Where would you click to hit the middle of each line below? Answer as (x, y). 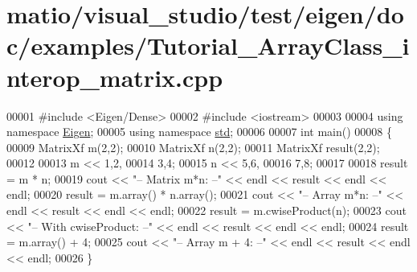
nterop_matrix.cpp (115, 77)
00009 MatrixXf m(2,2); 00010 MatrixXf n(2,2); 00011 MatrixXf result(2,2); (193, 147)
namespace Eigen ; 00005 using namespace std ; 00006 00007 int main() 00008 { (200, 132)
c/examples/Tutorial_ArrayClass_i (208, 45)
